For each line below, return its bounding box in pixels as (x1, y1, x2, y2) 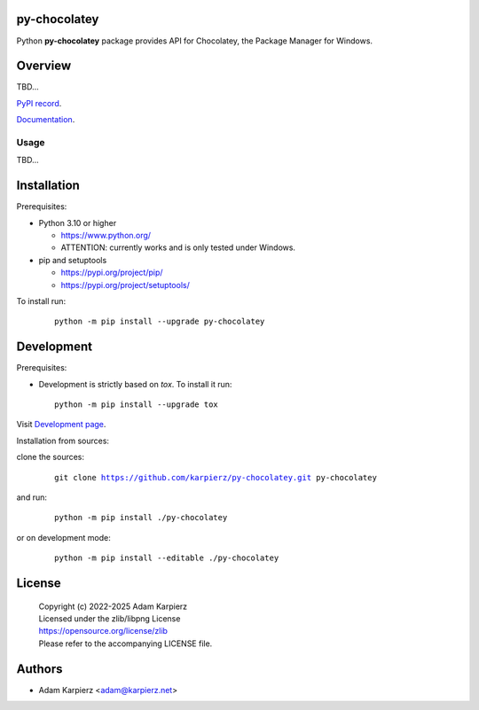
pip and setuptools (38, 254, 107, 265)
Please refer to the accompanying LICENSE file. (38, 638, 213, 649)
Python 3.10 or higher (38, 217, 117, 228)
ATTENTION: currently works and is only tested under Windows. (60, 242, 296, 253)
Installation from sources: (16, 435, 110, 446)
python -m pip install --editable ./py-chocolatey (54, 553, 279, 563)
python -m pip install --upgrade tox (54, 400, 219, 410)
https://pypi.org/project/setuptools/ (60, 279, 190, 290)
